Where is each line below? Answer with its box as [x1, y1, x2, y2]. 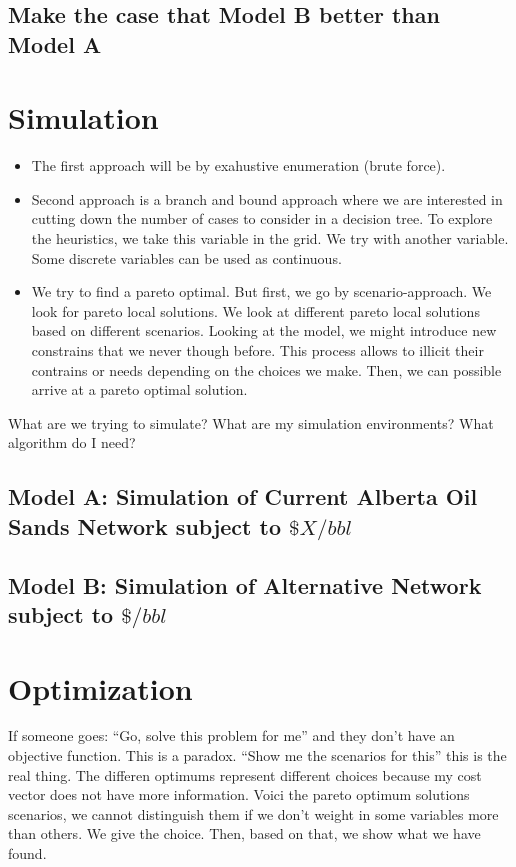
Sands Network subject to [8, 510, 281, 541]
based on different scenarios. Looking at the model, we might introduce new [31, 320, 497, 341]
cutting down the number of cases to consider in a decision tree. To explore [31, 208, 493, 229]
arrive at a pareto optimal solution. [31, 379, 248, 400]
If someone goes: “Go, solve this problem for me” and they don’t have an [8, 725, 455, 746]
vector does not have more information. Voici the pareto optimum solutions [8, 784, 470, 805]
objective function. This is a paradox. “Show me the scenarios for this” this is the [8, 745, 507, 766]
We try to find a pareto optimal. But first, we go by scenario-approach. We [31, 281, 492, 302]
